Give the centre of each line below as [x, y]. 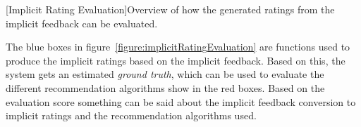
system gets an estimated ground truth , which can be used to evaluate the [165, 74]
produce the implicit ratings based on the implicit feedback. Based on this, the [176, 60]
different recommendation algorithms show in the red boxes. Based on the [165, 87]
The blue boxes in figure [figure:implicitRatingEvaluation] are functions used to [178, 47]
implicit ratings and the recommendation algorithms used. [131, 115]
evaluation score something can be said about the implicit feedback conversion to [181, 101]
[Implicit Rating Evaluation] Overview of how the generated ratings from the [170, 9]
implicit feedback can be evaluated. [82, 23]
